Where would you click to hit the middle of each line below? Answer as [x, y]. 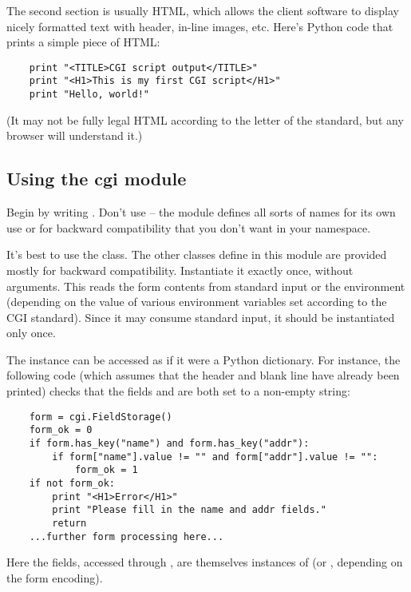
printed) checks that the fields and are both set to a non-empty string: [178, 391]
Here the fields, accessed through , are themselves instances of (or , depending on [205, 562]
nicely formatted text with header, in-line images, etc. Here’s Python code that [200, 26]
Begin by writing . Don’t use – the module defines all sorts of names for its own [201, 212]
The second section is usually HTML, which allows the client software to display [203, 10]
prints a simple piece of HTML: [83, 42]
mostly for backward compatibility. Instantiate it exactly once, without [180, 270]
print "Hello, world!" [89, 95]
